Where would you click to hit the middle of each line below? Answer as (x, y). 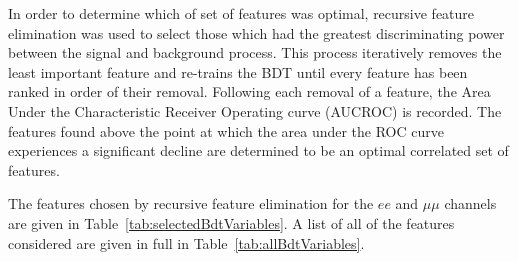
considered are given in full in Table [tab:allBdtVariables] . (186, 242)
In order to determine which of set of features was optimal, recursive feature (241, 13)
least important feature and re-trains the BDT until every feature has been (238, 71)
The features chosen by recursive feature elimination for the (191, 203)
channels (470, 203)
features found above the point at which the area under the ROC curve (226, 130)
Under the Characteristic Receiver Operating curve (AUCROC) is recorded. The (255, 110)
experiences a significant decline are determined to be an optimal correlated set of (258, 150)
